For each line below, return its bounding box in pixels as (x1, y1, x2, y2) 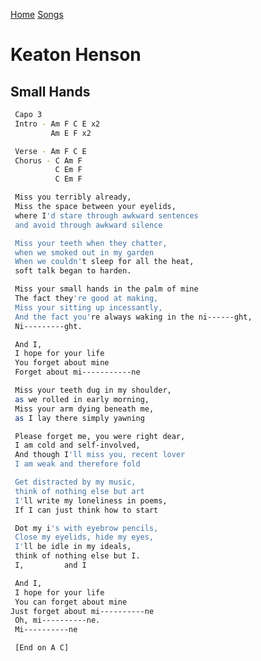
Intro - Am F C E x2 (14, 119, 101, 129)
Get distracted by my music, (14, 477, 137, 487)
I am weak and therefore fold (14, 459, 141, 469)
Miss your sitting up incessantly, (14, 302, 163, 313)
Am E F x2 (50, 128, 92, 138)
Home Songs (10, 9, 64, 20)
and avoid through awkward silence (14, 220, 163, 230)
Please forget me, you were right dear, (14, 431, 186, 441)
